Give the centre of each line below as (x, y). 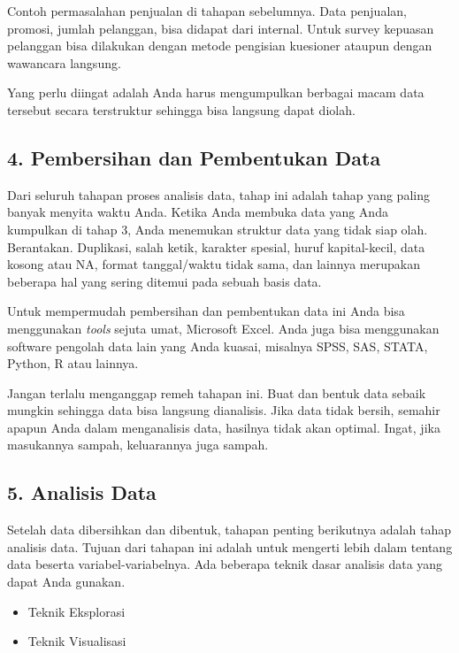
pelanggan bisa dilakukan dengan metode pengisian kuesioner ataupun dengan (220, 46)
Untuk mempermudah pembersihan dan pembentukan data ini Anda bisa (206, 311)
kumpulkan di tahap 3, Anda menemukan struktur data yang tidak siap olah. (218, 229)
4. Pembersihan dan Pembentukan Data (194, 157)
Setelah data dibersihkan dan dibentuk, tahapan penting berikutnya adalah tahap (229, 530)
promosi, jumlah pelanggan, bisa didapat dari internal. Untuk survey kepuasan (221, 28)
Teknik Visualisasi (77, 641)
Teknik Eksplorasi (76, 611)
